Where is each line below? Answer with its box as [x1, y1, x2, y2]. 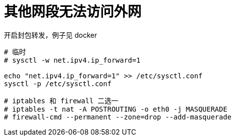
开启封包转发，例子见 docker [4, 30, 97, 39]
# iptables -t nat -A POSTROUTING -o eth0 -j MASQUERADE [4, 105, 228, 113]
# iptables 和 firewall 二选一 [4, 96, 119, 105]
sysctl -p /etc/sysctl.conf [4, 79, 112, 88]
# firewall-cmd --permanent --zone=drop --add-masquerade [4, 113, 232, 121]
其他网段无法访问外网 [4, 3, 142, 20]
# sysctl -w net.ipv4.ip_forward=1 [4, 56, 141, 64]
